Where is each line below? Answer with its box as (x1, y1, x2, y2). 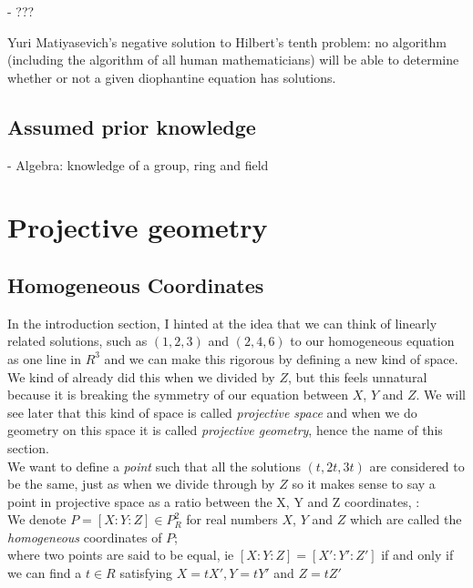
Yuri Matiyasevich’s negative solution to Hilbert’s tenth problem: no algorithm (7, 32, 447, 51)
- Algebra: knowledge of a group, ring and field (7, 155, 269, 174)
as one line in (7, 349, 81, 368)
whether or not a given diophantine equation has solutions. (7, 67, 336, 86)
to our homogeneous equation (290, 331, 455, 350)
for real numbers (186, 510, 278, 529)
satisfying (119, 563, 173, 583)
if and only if (381, 545, 454, 564)
